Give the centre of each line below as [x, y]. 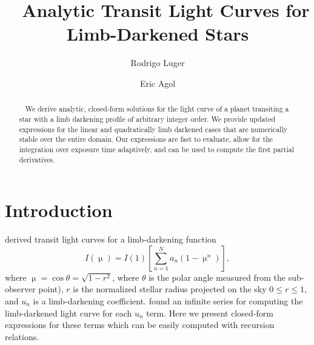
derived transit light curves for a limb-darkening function [111, 239]
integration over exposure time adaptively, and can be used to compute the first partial [157, 149]
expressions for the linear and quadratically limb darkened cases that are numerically [153, 129]
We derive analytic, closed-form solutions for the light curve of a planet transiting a [157, 109]
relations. [22, 336]
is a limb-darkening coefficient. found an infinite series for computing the [168, 300]
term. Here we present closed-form [210, 313]
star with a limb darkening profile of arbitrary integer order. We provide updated [147, 119]
